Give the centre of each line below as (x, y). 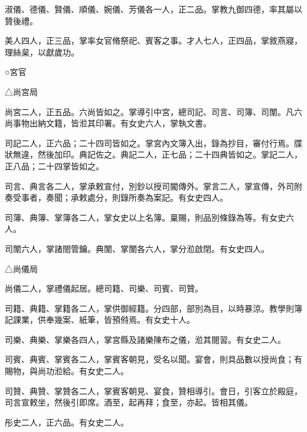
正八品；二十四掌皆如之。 (54, 166)
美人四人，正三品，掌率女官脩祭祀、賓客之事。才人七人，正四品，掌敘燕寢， (153, 40)
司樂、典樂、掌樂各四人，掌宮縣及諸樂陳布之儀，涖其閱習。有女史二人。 (145, 339)
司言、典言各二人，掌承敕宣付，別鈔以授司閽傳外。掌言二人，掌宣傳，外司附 (153, 186)
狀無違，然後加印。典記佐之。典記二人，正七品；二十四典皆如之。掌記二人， (153, 154)
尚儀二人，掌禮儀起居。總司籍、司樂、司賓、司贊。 (104, 288)
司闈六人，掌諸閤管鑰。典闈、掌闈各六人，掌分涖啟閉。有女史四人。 (137, 248)
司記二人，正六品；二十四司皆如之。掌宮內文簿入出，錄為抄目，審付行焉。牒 (153, 143)
